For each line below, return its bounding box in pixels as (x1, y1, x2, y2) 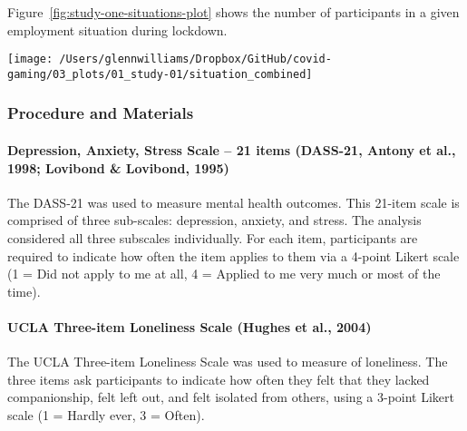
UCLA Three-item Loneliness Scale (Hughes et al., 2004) (7, 317, 372, 336)
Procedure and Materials (7, 102, 194, 124)
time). (7, 281, 41, 300)
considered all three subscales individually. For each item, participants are (7, 228, 418, 247)
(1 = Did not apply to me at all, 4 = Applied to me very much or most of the (7, 264, 441, 283)
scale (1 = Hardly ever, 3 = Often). (7, 405, 205, 424)
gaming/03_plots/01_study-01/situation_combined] (7, 67, 313, 81)
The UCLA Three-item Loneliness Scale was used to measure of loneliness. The (7, 352, 448, 371)
